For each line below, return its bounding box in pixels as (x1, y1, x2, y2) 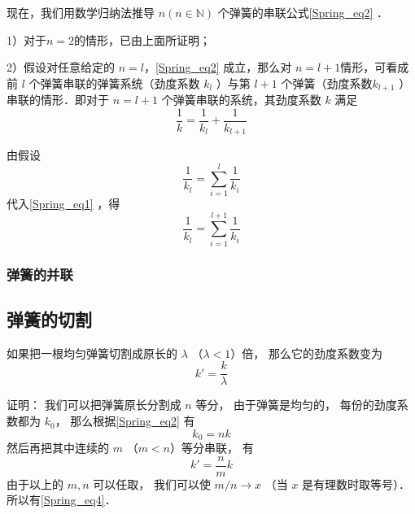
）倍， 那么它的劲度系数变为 (230, 344, 383, 361)
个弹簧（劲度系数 (281, 74, 373, 91)
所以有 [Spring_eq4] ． (7, 491, 116, 508)
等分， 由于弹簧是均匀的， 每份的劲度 (195, 396, 397, 413)
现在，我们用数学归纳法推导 (7, 4, 155, 20)
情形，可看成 (340, 59, 409, 76)
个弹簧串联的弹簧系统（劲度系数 (28, 74, 200, 91)
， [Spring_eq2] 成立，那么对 (143, 59, 292, 76)
